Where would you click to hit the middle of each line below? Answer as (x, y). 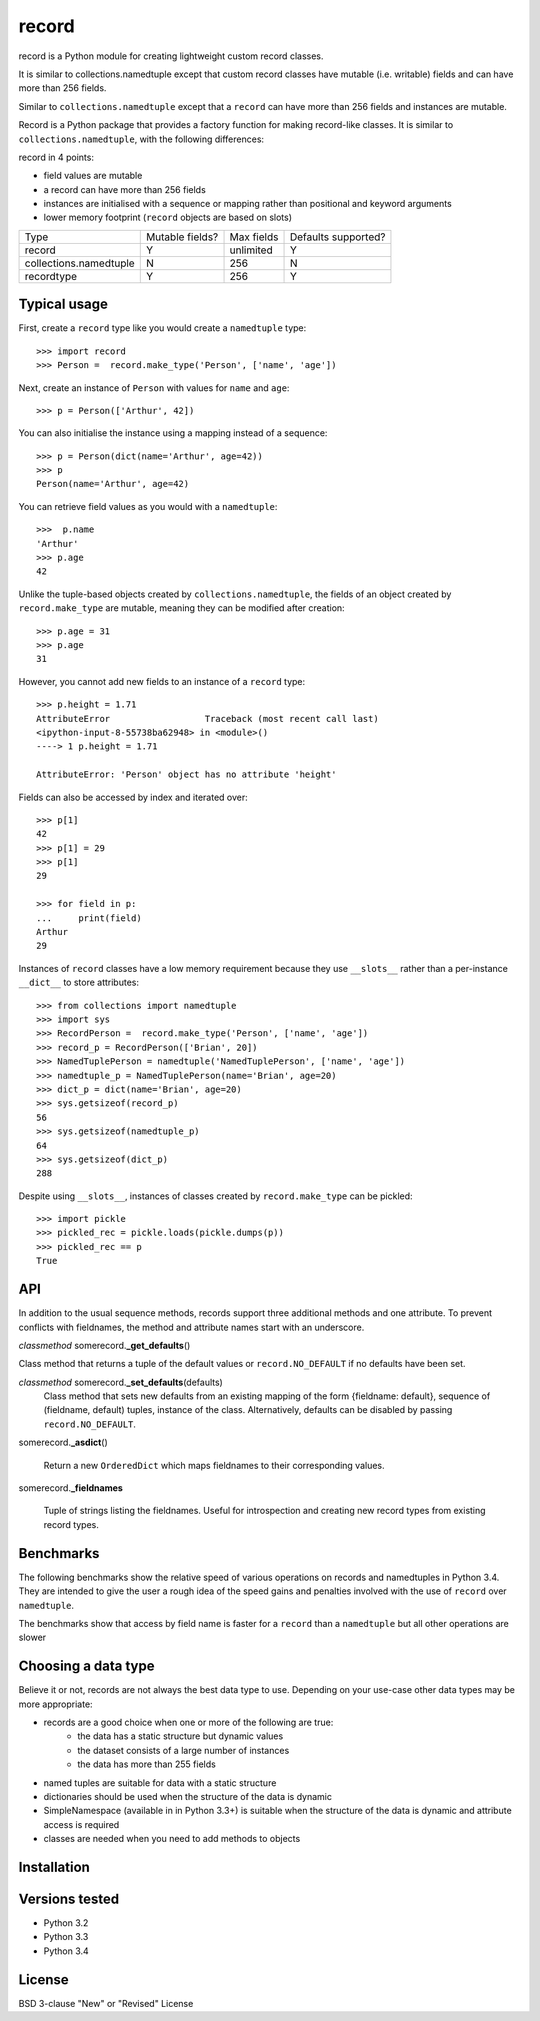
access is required (81, 1824)
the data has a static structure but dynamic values (180, 1736)
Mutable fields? (182, 237)
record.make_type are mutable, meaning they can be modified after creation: (181, 608)
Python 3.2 (66, 1923)
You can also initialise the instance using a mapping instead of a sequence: (173, 433)
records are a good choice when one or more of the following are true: (188, 1722)
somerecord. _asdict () (63, 1442)
